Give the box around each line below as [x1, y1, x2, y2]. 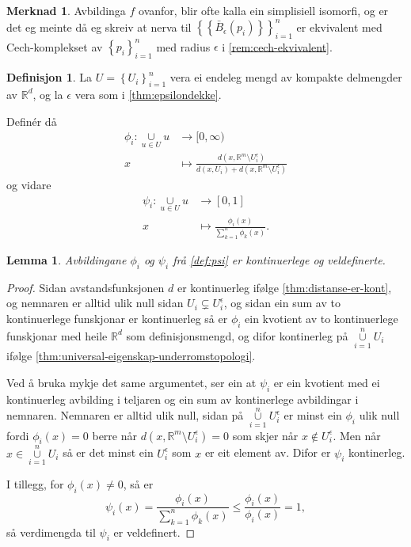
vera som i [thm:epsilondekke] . [74, 85, 222, 102]
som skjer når [232, 427, 299, 443]
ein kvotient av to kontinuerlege [245, 310, 398, 326]
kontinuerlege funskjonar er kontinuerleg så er [6, 310, 228, 326]
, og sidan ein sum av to [223, 294, 341, 311]
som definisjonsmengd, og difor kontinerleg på [126, 327, 348, 344]
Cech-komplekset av [6, 38, 103, 55]
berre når [92, 427, 137, 443]
